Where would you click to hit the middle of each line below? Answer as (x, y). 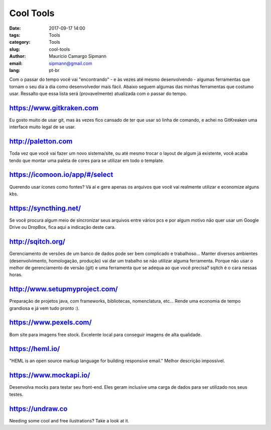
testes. (16, 394)
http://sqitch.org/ (37, 242)
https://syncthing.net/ (45, 208)
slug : (15, 49)
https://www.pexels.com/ (51, 323)
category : (20, 42)
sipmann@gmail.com (71, 63)
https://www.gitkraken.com (54, 108)
